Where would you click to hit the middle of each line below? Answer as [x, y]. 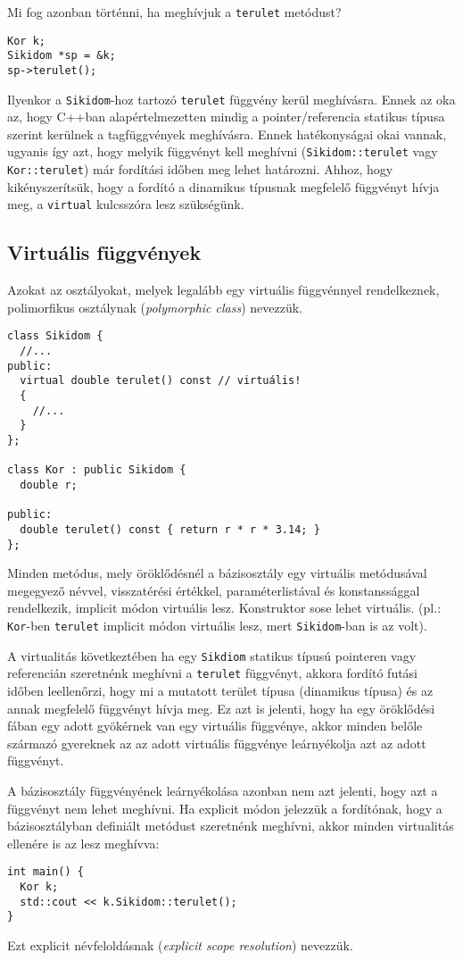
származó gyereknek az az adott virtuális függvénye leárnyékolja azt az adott [217, 743]
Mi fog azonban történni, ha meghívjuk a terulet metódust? [174, 12]
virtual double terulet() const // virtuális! [161, 381]
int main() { [45, 872]
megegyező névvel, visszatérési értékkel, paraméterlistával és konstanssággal [214, 590]
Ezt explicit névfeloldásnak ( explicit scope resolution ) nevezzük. [180, 944]
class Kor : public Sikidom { [97, 470]
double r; [49, 485]
